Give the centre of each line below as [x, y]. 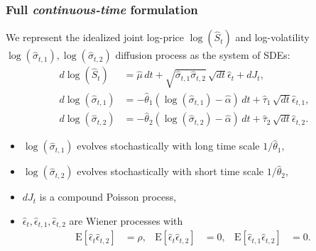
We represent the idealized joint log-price [95, 37]
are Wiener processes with [126, 220]
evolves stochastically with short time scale [170, 171]
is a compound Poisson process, [108, 197]
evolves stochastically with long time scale [168, 146]
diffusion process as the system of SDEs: [203, 55]
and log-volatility [272, 37]
